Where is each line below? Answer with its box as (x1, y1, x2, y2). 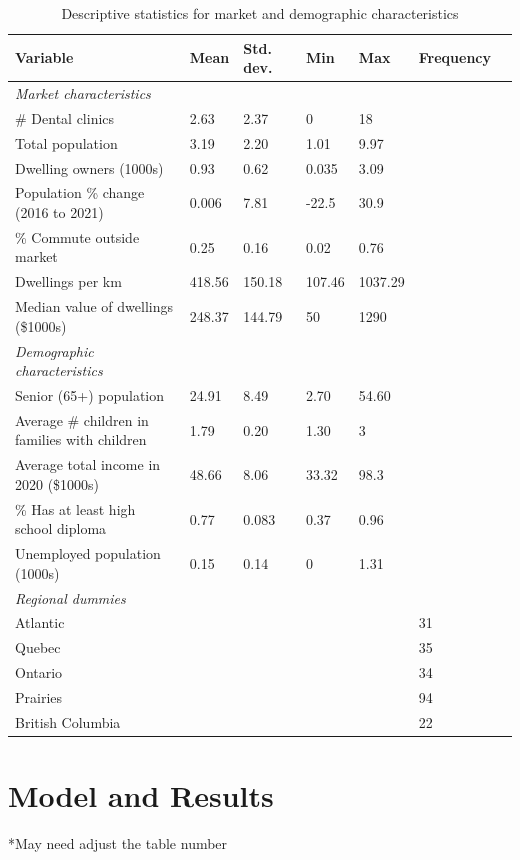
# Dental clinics (15, 107, 115, 128)
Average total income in (15, 454, 161, 475)
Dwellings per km (15, 271, 122, 292)
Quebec (15, 637, 61, 658)
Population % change (15, 182, 145, 203)
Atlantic (15, 612, 65, 633)
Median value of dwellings (15, 296, 173, 317)
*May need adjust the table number (8, 833, 228, 854)
